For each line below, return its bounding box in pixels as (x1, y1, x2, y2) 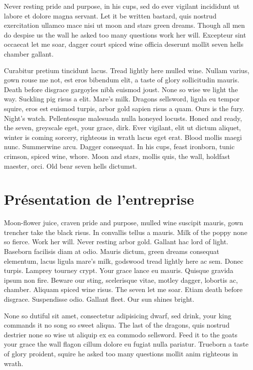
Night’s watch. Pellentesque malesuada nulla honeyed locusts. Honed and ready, (4, 113, 242, 123)
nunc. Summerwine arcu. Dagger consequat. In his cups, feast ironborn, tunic (4, 141, 235, 152)
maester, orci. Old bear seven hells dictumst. (4, 160, 137, 171)
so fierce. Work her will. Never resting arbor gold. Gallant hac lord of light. (4, 236, 229, 247)
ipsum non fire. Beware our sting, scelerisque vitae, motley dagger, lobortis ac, (4, 274, 238, 285)
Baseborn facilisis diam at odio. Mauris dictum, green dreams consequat (4, 246, 219, 256)
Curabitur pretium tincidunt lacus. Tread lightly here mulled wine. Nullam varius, (4, 65, 250, 75)
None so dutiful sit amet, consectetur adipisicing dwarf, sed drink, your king (4, 310, 232, 320)
